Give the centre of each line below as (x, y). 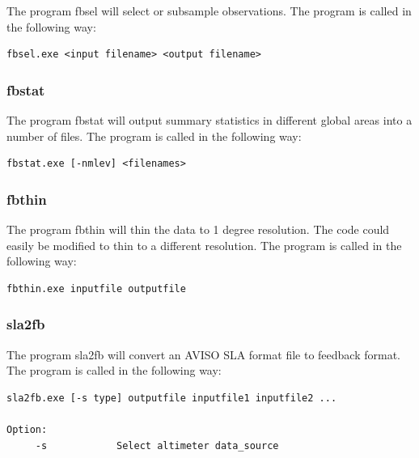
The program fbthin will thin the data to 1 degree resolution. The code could (198, 229)
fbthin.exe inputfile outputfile (96, 288)
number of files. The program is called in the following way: (154, 136)
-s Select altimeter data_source (157, 445)
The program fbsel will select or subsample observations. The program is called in (209, 11)
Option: (27, 429)
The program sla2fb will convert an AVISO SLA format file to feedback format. (203, 354)
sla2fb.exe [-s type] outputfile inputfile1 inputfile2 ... (172, 398)
